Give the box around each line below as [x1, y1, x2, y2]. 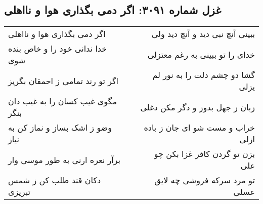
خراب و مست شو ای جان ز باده [144, 121, 255, 134]
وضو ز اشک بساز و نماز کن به [8, 121, 112, 134]
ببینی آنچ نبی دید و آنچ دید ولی [151, 28, 255, 40]
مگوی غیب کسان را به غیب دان [8, 95, 117, 107]
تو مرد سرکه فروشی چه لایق [154, 174, 255, 186]
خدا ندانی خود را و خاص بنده [8, 43, 107, 55]
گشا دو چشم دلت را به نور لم [152, 69, 255, 81]
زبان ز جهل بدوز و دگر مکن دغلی [140, 101, 255, 113]
